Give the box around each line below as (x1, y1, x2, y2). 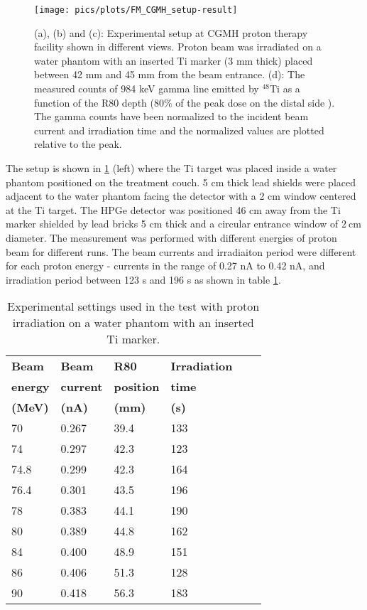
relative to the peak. (34, 137, 122, 151)
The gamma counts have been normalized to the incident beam (34, 109, 309, 124)
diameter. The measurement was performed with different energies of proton (6, 230, 337, 245)
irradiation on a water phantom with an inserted (12, 314, 254, 331)
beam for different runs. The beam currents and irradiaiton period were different (6, 244, 356, 259)
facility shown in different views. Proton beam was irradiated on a (34, 39, 322, 54)
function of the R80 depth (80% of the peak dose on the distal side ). (34, 95, 335, 109)
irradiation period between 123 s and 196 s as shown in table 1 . (6, 272, 281, 287)
